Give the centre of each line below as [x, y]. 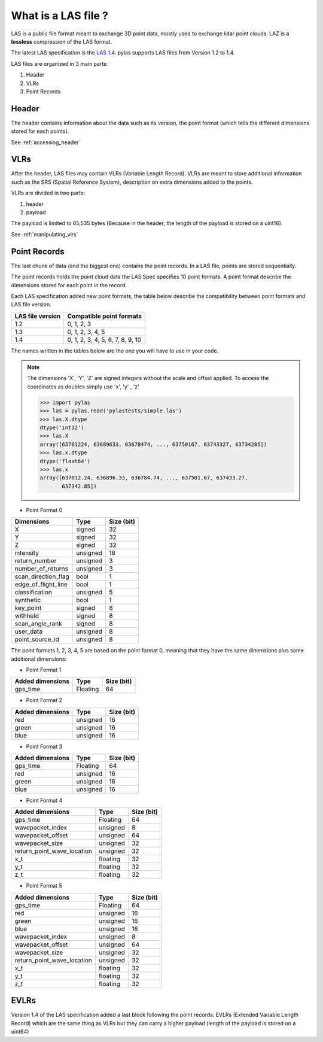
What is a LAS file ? [60, 16]
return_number [36, 561]
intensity [27, 553]
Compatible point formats [104, 316]
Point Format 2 [44, 700]
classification [33, 593]
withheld [27, 616]
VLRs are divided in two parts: [48, 193]
